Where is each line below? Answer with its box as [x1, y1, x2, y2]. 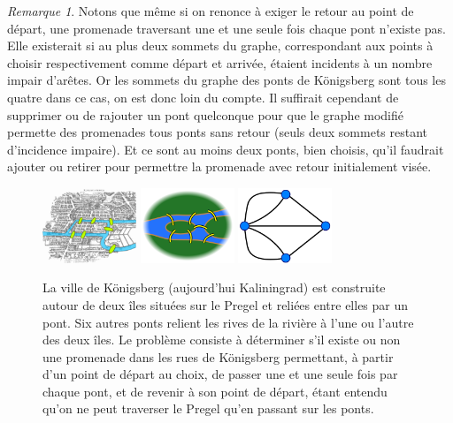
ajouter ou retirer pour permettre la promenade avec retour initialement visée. [7, 157, 432, 176]
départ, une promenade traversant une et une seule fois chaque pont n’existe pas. [7, 19, 446, 37]
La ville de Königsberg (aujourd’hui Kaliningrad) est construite [42, 278, 386, 297]
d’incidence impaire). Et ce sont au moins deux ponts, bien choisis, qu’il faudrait [7, 140, 444, 158]
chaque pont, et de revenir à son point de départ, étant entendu [42, 381, 388, 400]
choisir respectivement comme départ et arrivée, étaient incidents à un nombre [7, 53, 433, 72]
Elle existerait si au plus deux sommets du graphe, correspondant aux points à [7, 36, 434, 55]
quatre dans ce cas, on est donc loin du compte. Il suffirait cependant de [7, 87, 399, 106]
